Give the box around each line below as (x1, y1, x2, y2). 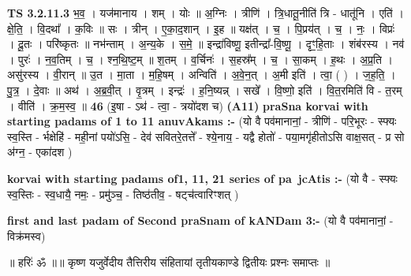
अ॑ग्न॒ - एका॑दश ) (7, 144, 73, 160)
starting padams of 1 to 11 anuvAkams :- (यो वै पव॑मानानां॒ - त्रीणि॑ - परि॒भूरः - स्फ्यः (7, 113, 397, 129)
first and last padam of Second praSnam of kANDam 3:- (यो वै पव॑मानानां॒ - (7, 212, 394, 229)
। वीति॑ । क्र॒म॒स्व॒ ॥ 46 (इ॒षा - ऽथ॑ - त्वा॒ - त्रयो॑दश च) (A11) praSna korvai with (7, 97, 368, 114)
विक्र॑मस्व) (7, 227, 46, 244)
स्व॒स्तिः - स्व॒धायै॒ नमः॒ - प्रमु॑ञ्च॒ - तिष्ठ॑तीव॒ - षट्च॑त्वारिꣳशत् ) (7, 185, 239, 202)
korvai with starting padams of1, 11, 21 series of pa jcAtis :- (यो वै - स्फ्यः (7, 170, 398, 186)
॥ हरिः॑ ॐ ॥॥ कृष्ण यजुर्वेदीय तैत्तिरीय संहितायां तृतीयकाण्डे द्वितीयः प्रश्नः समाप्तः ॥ (7, 254, 331, 270)
